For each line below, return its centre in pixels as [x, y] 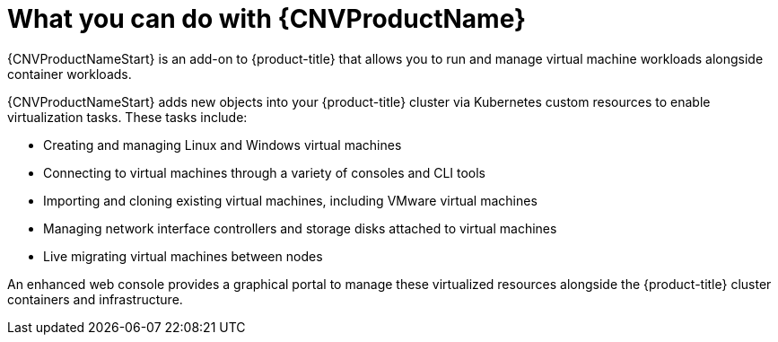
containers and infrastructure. [95, 299]
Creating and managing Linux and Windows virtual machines [223, 145]
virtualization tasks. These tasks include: [127, 117]
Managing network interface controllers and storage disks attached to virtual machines [300, 228]
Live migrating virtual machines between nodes [183, 256]
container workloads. [70, 74]
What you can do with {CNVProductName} [267, 19]
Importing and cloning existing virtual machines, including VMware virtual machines [290, 200]
